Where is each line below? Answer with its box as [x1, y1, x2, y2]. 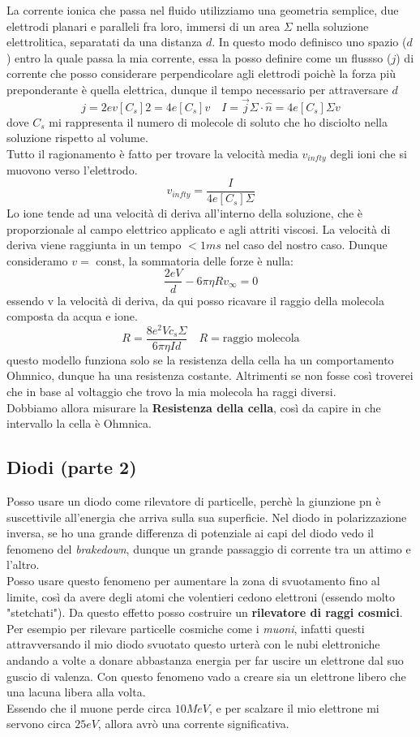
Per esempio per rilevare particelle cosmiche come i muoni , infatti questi [6, 619, 365, 636]
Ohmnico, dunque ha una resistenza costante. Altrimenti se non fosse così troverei [6, 367, 414, 384]
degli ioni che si [330, 144, 407, 162]
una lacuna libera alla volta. [6, 683, 146, 700]
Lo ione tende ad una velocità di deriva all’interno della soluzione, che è [6, 205, 363, 222]
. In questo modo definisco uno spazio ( [212, 33, 407, 50]
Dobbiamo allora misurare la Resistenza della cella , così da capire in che [6, 399, 381, 416]
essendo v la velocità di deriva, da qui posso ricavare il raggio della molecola [6, 291, 384, 308]
